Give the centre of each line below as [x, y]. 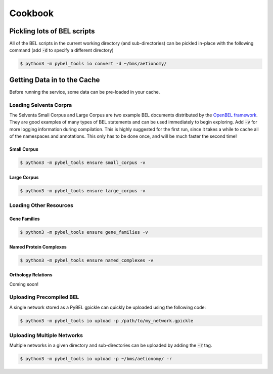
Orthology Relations [31, 275]
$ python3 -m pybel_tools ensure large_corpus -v [83, 191]
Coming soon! [24, 284]
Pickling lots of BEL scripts [52, 31]
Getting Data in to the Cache [55, 80]
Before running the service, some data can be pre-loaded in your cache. [85, 92]
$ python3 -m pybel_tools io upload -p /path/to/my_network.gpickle [107, 321]
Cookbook [32, 13]
